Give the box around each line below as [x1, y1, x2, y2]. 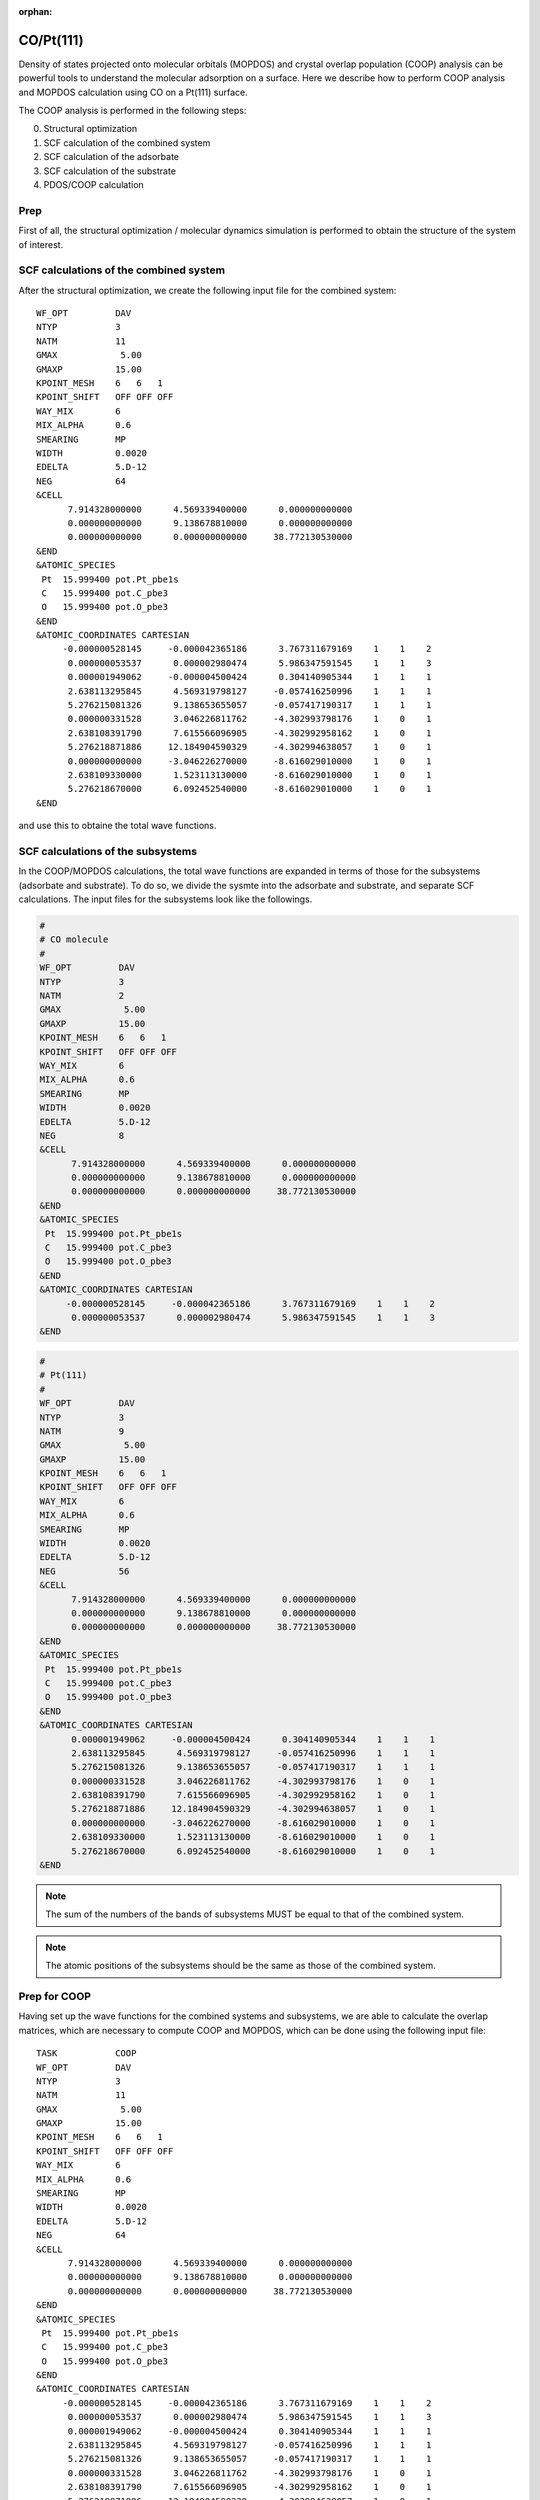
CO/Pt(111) [18, 31, 84, 49]
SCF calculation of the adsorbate [43, 151, 180, 163]
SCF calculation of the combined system [43, 136, 211, 149]
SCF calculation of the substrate [43, 165, 177, 177]
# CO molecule [39, 934, 109, 945]
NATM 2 [39, 990, 125, 1002]
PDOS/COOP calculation [43, 179, 144, 191]
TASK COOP [36, 2048, 137, 2059]
